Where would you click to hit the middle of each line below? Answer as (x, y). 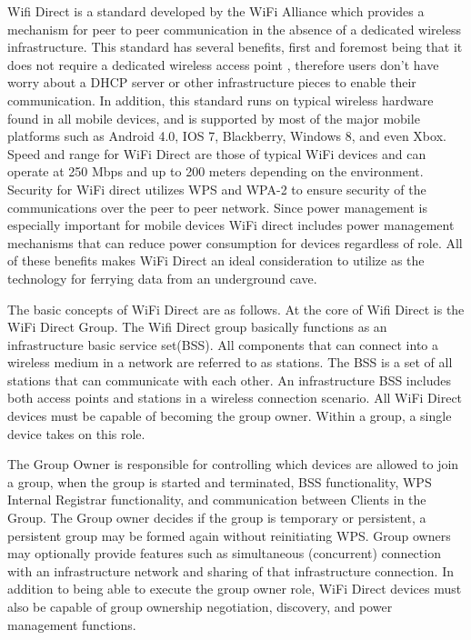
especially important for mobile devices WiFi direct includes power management (231, 225)
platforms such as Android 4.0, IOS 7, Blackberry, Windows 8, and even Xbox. (227, 136)
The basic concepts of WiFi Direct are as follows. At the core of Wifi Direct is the (236, 309)
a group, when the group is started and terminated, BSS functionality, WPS (220, 481)
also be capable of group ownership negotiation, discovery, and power (200, 606)
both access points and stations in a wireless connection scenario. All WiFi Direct (235, 398)
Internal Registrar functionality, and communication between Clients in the (217, 500)
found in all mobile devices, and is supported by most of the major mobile (214, 118)
